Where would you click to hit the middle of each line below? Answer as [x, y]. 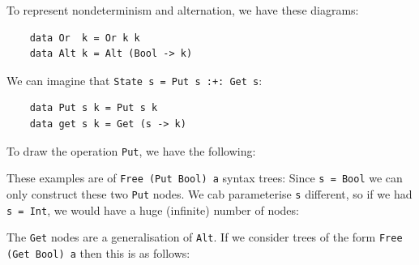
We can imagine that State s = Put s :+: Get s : [135, 80]
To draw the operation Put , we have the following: [131, 150]
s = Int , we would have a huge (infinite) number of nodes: [153, 209]
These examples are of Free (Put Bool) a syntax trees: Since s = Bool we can [205, 178]
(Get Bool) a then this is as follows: [98, 252]
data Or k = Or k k [85, 38]
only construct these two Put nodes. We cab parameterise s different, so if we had [209, 193]
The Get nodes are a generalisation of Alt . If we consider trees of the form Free [205, 237]
